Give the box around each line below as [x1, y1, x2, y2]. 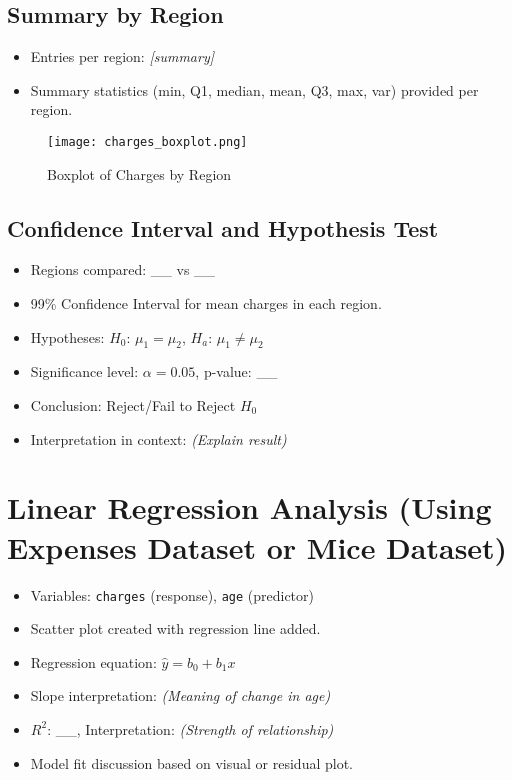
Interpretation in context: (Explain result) [30, 428, 287, 449]
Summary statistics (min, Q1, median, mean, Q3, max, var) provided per [30, 79, 479, 100]
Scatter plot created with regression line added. [30, 618, 321, 639]
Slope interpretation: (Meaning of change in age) [30, 685, 331, 706]
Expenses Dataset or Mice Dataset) [7, 526, 508, 567]
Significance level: [30, 361, 139, 382]
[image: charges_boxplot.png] [47, 134, 248, 149]
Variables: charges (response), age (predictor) [30, 584, 314, 605]
